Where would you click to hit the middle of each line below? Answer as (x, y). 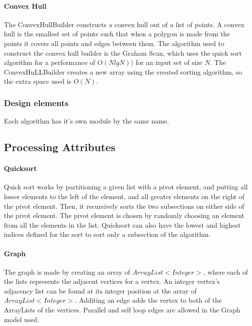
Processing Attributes (60, 147)
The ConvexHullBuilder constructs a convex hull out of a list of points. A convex (124, 24)
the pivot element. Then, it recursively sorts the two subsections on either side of (124, 206)
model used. (22, 319)
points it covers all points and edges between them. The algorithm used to (114, 43)
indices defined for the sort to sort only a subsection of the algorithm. (107, 234)
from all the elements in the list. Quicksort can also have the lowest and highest (122, 225)
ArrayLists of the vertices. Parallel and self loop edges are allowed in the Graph (122, 310)
